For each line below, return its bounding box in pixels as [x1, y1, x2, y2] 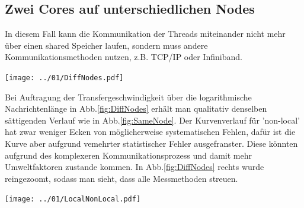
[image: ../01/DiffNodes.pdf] [5, 73, 124, 82]
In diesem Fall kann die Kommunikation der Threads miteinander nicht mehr [5, 27, 286, 40]
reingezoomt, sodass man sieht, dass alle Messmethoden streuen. [5, 172, 238, 184]
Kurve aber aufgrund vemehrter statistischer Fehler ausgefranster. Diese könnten [5, 137, 298, 150]
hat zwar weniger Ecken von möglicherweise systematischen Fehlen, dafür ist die [5, 125, 296, 138]
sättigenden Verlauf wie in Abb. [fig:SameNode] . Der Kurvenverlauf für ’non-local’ [5, 114, 300, 126]
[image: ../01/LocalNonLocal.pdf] [5, 195, 141, 204]
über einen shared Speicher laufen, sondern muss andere [5, 39, 208, 51]
